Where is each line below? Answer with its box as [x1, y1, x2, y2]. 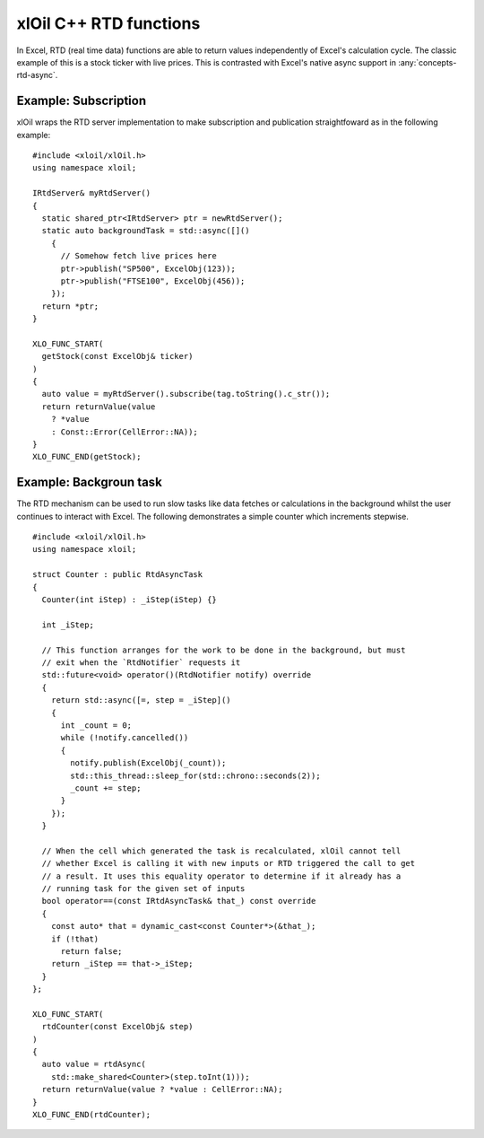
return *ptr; [41, 301, 99, 311]
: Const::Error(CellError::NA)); [50, 426, 199, 437]
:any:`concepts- [397, 57, 457, 67]
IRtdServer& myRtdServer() [32, 188, 151, 198]
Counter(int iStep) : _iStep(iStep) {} [41, 595, 217, 605]
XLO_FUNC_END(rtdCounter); [32, 1109, 151, 1120]
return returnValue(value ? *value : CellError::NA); [41, 1084, 283, 1095]
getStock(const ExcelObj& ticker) [41, 351, 194, 362]
